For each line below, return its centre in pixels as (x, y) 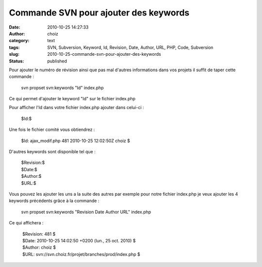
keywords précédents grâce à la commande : (54, 201)
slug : (14, 54)
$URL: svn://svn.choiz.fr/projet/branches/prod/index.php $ (81, 254)
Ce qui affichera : (26, 223)
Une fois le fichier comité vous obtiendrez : (52, 130)
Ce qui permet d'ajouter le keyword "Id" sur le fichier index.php (72, 99)
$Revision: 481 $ (39, 234)
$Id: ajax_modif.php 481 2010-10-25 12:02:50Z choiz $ (76, 141)
